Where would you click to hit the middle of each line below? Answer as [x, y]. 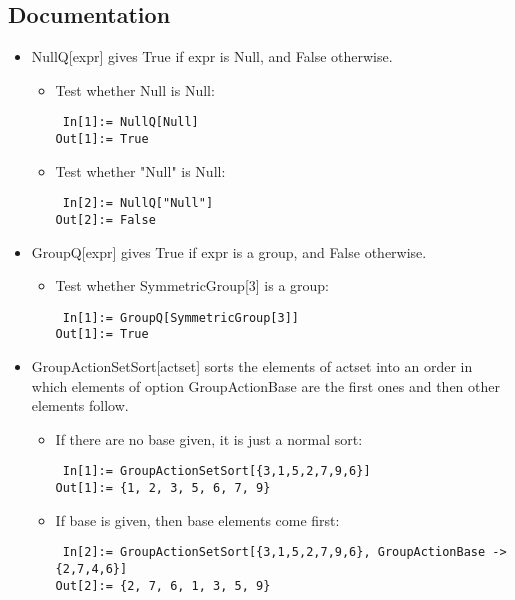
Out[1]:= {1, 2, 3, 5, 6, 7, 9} [163, 488]
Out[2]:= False [105, 219]
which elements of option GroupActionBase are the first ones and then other [265, 385]
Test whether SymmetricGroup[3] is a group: [192, 285]
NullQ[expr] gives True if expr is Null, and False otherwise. [212, 56]
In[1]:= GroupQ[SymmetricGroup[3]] [181, 317]
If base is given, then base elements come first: [197, 519]
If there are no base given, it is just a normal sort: [209, 438]
